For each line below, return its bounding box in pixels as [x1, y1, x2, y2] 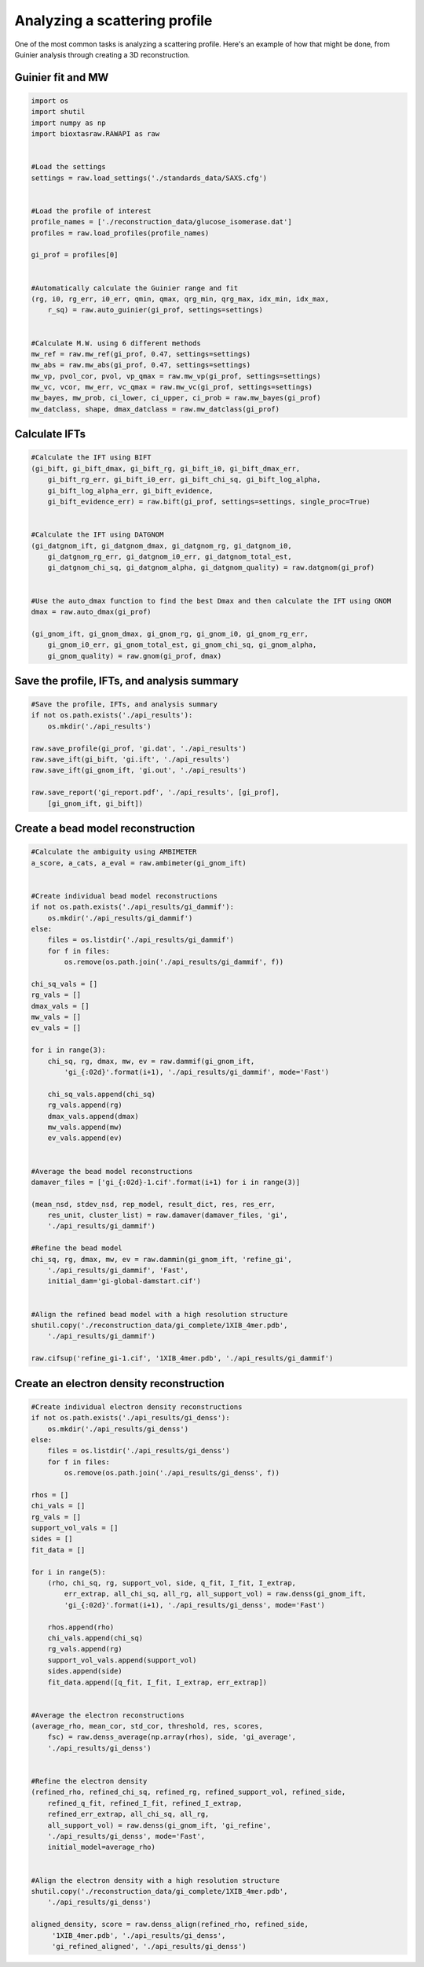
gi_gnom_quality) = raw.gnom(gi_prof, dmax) [47, 651, 222, 660]
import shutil [31, 107, 86, 116]
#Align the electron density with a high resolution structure [31, 1876, 280, 1884]
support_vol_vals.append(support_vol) [47, 1655, 197, 1664]
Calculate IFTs [14, 427, 86, 441]
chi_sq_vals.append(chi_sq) [47, 1090, 156, 1098]
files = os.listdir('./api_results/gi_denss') [47, 1446, 231, 1456]
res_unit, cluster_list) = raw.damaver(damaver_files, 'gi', [47, 1211, 288, 1220]
